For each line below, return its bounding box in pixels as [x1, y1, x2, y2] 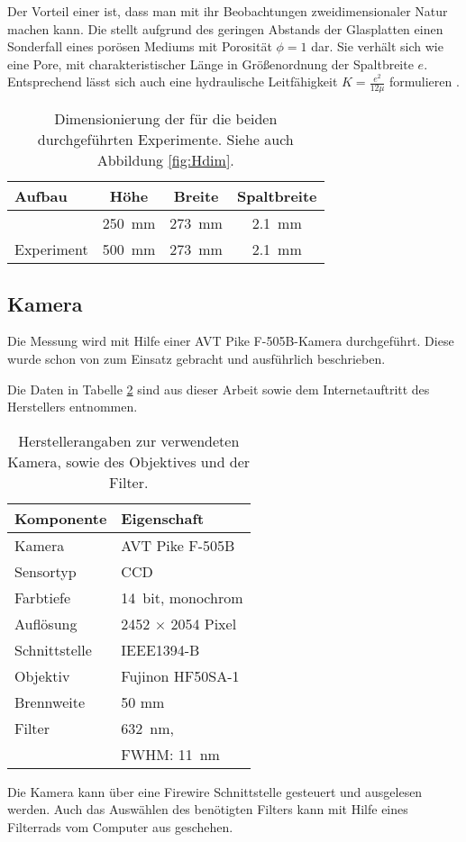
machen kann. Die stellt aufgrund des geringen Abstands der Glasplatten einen [7, 19, 443, 38]
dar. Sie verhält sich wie [311, 37, 443, 56]
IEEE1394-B [121, 638, 200, 660]
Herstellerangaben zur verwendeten [18, 430, 240, 451]
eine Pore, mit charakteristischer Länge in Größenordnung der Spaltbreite [7, 54, 414, 73]
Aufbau [14, 186, 68, 207]
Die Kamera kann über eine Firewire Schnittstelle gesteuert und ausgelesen [7, 782, 423, 801]
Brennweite [14, 691, 86, 712]
